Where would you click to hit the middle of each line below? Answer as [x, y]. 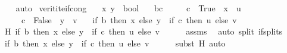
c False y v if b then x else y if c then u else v [129, 19]
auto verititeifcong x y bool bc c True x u [128, 8]
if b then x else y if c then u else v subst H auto [115, 43]
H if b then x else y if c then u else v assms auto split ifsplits [143, 31]
